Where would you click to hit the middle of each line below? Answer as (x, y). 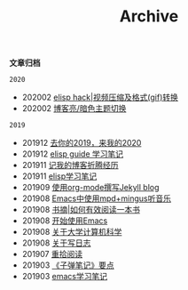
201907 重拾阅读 (52, 254)
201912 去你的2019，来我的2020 (82, 143)
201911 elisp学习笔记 (59, 176)
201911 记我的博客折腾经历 (70, 165)
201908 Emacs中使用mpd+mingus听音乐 (96, 198)
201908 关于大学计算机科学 (72, 232)
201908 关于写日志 (56, 243)
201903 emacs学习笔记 (65, 277)
